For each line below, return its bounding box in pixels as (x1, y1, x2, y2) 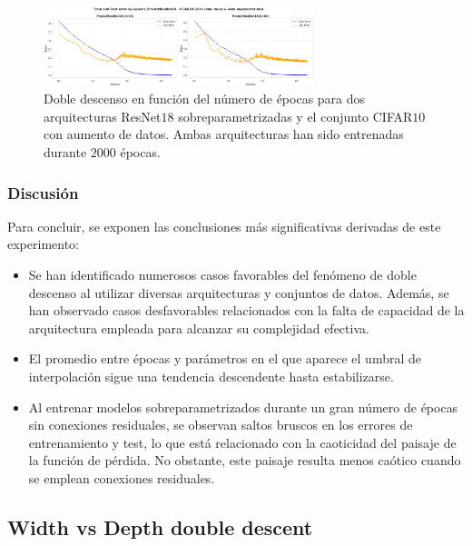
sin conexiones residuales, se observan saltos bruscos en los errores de (28, 415, 413, 434)
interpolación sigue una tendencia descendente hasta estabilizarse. (28, 367, 394, 385)
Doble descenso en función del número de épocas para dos (44, 89, 366, 108)
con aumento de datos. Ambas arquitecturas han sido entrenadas (44, 124, 404, 144)
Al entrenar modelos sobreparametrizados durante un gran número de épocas (28, 397, 458, 416)
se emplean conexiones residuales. (28, 468, 215, 487)
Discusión (7, 181, 79, 204)
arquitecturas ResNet (44, 106, 162, 125)
